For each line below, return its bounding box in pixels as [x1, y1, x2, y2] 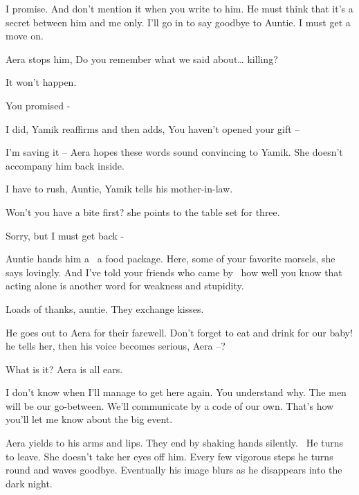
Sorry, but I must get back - [6, 228, 125, 242]
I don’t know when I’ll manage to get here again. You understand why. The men [6, 385, 347, 399]
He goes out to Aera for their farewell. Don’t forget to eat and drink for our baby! [6, 325, 353, 339]
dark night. [6, 476, 53, 490]
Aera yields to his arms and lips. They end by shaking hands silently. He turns [6, 435, 344, 450]
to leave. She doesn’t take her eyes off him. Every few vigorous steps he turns [6, 449, 333, 463]
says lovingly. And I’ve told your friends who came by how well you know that [6, 264, 342, 279]
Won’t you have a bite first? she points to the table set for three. [6, 204, 280, 219]
